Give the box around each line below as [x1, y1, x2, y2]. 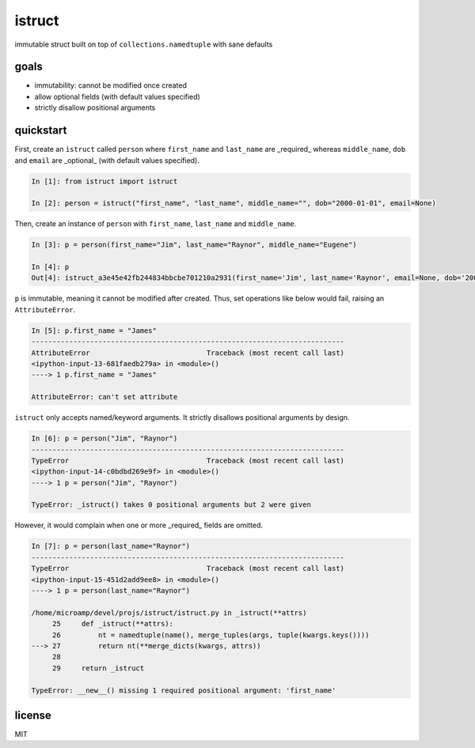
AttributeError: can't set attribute [31, 392, 178, 402]
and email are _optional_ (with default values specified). [14, 155, 199, 165]
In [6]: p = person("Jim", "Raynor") [31, 434, 178, 443]
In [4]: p [31, 263, 70, 272]
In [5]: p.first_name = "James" [31, 326, 158, 335]
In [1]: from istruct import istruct [31, 176, 178, 186]
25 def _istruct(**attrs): [51, 619, 174, 629]
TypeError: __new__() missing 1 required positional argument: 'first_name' [31, 686, 336, 695]
